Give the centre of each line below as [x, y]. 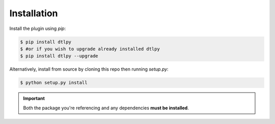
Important [34, 99]
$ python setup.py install [54, 83]
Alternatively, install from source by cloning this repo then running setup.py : [89, 69]
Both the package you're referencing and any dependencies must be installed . [106, 108]
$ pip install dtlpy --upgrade [59, 56]
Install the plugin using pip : [38, 28]
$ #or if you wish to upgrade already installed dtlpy [90, 49]
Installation [34, 13]
